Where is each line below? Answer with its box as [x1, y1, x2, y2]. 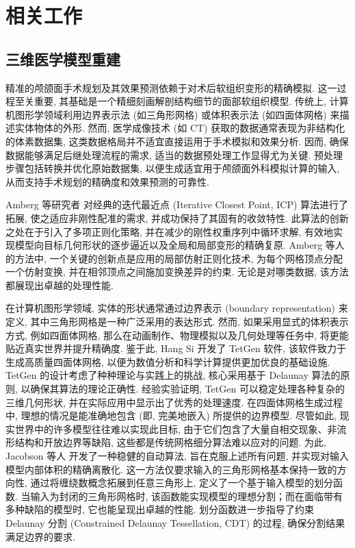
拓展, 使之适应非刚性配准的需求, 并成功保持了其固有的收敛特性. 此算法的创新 [5, 210, 349, 225]
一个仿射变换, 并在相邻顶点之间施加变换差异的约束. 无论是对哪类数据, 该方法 [5, 264, 349, 279]
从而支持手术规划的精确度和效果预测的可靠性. [5, 174, 209, 188]
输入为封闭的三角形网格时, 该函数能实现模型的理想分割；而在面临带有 [30, 488, 343, 503]
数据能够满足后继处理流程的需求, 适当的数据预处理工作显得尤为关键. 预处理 [5, 147, 343, 162]
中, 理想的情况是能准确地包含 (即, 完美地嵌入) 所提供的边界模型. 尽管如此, [5, 408, 337, 423]
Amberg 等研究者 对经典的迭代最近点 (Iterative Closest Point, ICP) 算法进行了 [5, 197, 349, 212]
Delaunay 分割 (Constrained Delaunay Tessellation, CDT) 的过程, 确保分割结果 [5, 515, 345, 530]
